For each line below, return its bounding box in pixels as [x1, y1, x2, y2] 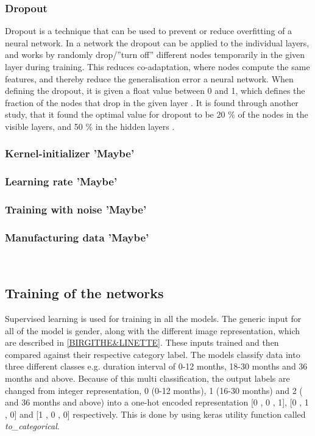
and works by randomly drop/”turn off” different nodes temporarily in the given [5, 48, 305, 61]
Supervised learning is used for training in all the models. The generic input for [5, 312, 302, 325]
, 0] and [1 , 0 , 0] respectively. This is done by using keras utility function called [5, 407, 306, 420]
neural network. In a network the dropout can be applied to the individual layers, [5, 36, 310, 49]
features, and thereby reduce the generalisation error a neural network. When [5, 72, 294, 85]
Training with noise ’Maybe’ [5, 202, 147, 217]
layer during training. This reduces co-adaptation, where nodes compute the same [5, 60, 310, 73]
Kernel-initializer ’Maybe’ [5, 146, 135, 161]
